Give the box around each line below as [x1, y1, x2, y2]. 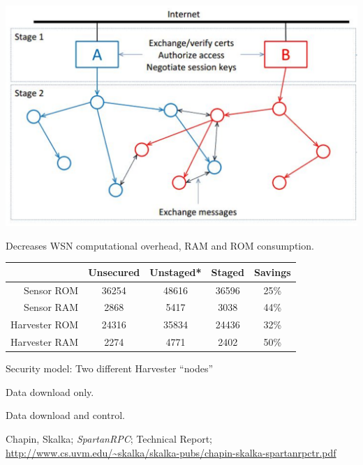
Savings [253, 264, 291, 279]
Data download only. [6, 384, 94, 399]
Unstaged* [149, 264, 202, 279]
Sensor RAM [24, 300, 79, 314]
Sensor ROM [24, 282, 79, 297]
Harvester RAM [10, 335, 79, 349]
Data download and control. [6, 408, 125, 422]
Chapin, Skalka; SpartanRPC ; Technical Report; [6, 431, 212, 445]
